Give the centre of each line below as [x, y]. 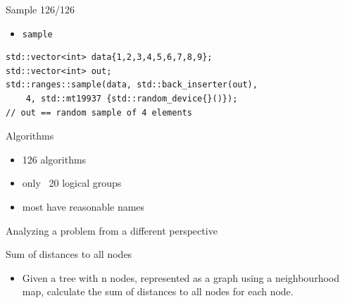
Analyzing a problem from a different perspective [112, 230]
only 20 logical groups [72, 183]
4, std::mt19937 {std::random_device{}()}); [132, 99]
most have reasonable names [83, 206]
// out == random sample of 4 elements [99, 112]
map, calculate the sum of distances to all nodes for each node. [158, 291]
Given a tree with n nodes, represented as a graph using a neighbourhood [181, 277]
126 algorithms [54, 159]
